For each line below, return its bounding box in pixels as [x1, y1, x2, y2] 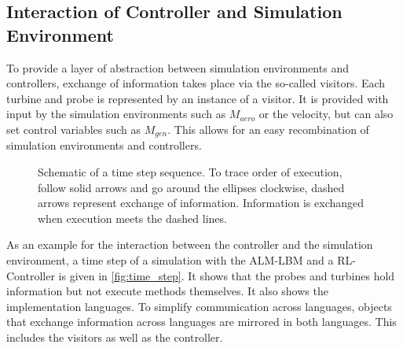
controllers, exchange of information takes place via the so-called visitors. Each [6, 75, 386, 91]
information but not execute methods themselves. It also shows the [6, 283, 328, 299]
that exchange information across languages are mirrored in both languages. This [6, 313, 397, 330]
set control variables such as [6, 120, 141, 137]
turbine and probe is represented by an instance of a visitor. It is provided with [6, 90, 389, 106]
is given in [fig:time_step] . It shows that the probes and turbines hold [58, 267, 395, 283]
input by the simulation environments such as [6, 106, 226, 122]
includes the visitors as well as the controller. [6, 328, 223, 345]
